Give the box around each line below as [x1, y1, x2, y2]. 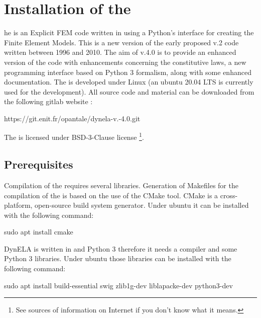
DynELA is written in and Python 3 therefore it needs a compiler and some [4, 243, 237, 254]
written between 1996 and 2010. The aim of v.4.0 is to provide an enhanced [4, 47, 236, 57]
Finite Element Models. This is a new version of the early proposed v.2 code [4, 37, 239, 47]
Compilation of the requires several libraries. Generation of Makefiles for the [4, 180, 238, 190]
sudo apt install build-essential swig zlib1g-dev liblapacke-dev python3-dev [4, 280, 233, 290]
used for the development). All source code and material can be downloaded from [4, 86, 254, 97]
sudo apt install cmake [4, 226, 73, 237]
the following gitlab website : [4, 96, 93, 107]
